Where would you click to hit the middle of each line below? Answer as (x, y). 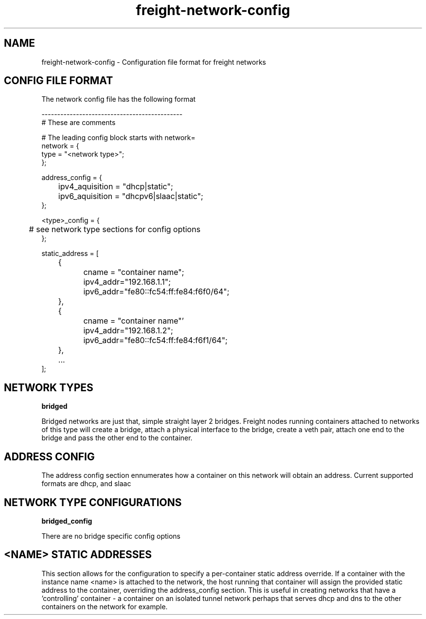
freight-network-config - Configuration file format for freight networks (154, 62)
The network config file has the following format (119, 99)
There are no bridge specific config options (111, 536)
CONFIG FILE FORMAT (59, 81)
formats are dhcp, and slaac (86, 484)
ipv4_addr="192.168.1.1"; (127, 282)
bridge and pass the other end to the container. (117, 438)
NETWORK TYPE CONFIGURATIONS (93, 502)
